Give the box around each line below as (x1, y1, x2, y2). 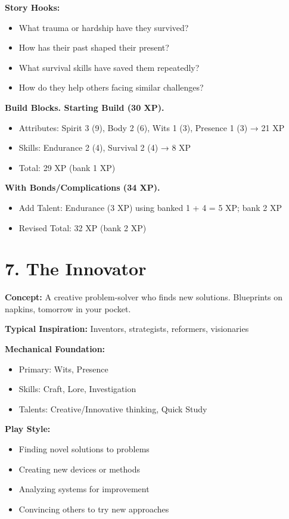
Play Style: (5, 422, 51, 435)
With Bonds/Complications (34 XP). (5, 181, 160, 194)
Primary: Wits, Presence (18, 362, 108, 375)
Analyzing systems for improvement (18, 483, 150, 495)
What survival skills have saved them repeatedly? (18, 61, 200, 73)
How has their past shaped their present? (18, 41, 169, 54)
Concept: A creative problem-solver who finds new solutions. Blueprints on (5, 291, 283, 303)
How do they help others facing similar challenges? (18, 81, 204, 94)
